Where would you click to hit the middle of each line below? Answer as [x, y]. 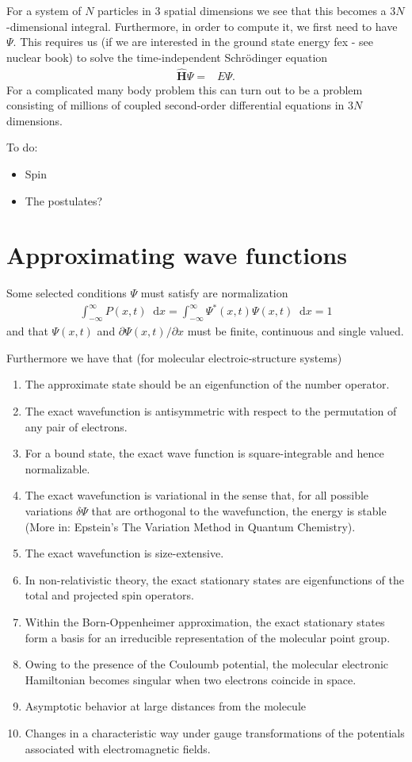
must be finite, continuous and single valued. [296, 331]
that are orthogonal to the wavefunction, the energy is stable [239, 510]
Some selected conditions [67, 293]
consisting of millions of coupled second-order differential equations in [175, 105]
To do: [22, 147]
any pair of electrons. [76, 426]
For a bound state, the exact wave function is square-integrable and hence [204, 453]
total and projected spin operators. [109, 595]
